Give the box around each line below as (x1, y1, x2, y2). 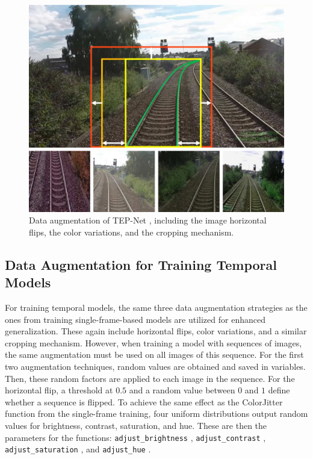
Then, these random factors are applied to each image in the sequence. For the (5, 372, 295, 384)
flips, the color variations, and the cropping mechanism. (29, 225, 234, 238)
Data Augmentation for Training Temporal (5, 255, 277, 273)
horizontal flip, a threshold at (5, 384, 113, 396)
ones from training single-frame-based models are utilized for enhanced (5, 313, 265, 325)
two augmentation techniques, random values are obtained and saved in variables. (5, 360, 306, 373)
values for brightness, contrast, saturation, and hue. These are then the (5, 419, 267, 431)
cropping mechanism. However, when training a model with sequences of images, (5, 336, 302, 349)
